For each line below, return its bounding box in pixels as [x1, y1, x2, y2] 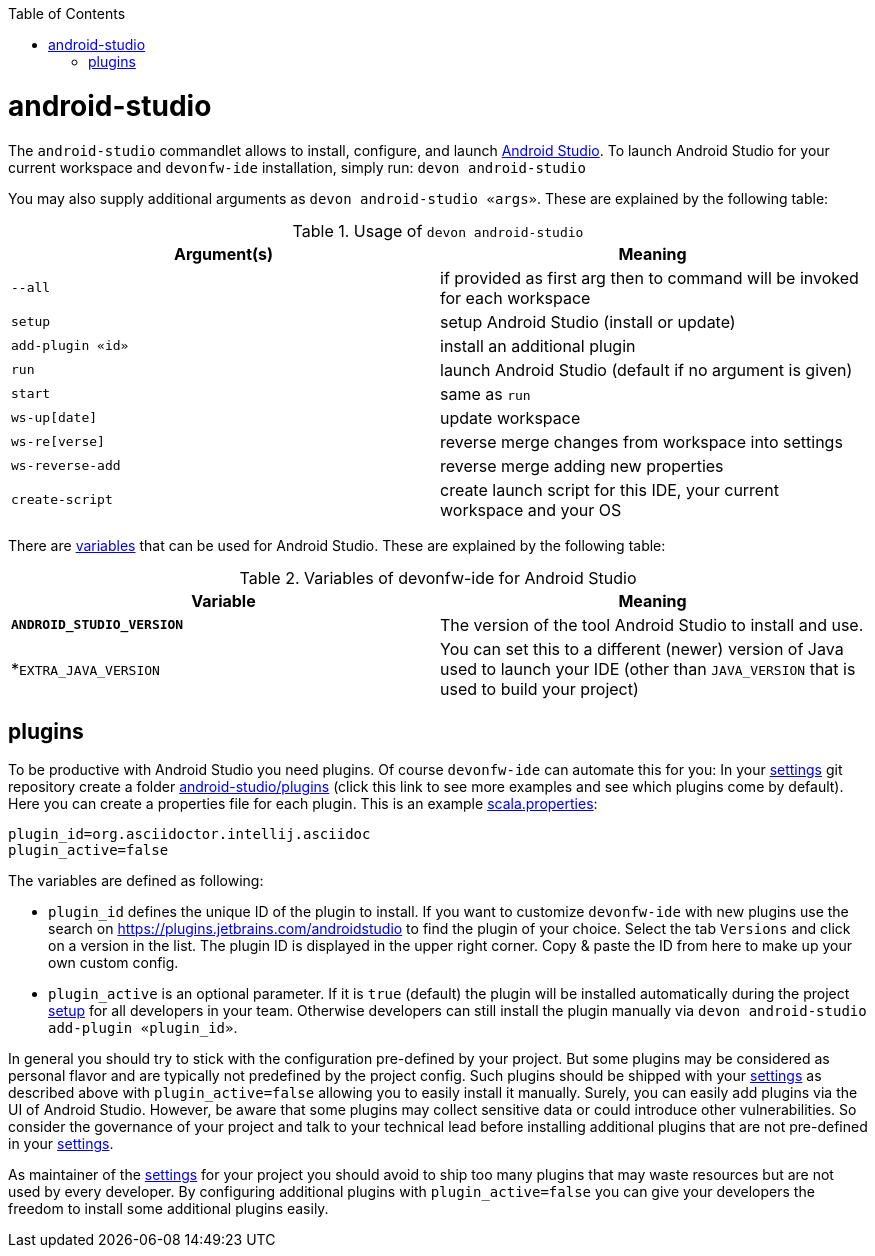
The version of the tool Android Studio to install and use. [440, 614, 864, 635]
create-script [11, 492, 113, 507]
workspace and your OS [440, 499, 622, 520]
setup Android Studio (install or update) [440, 311, 736, 332]
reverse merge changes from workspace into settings [440, 431, 843, 452]
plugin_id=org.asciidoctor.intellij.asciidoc [8, 826, 371, 843]
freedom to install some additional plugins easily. [8, 1200, 329, 1218]
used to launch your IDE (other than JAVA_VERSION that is [440, 658, 856, 679]
